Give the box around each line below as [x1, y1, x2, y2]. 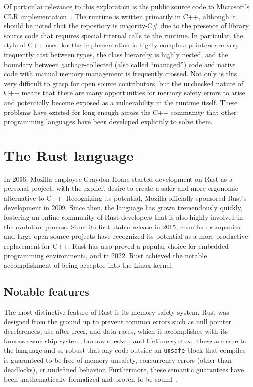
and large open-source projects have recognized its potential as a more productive [4, 231, 248, 241]
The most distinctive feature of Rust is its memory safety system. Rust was [4, 306, 229, 317]
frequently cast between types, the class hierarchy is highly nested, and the [4, 49, 228, 59]
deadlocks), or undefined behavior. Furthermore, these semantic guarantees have [4, 364, 244, 374]
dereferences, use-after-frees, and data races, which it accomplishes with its [4, 326, 228, 336]
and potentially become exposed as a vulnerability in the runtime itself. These [4, 97, 238, 107]
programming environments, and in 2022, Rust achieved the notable [4, 250, 207, 260]
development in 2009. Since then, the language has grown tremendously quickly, [4, 202, 243, 212]
